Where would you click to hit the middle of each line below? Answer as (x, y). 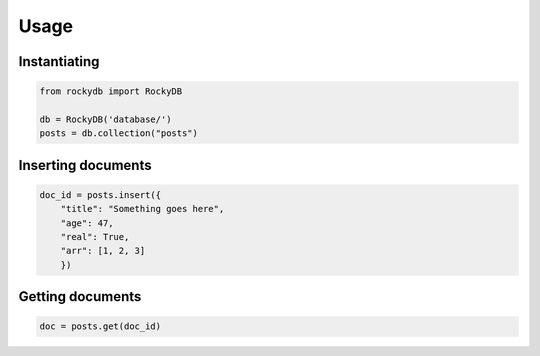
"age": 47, (87, 223)
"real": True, (95, 237)
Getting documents (80, 296)
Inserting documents (85, 165)
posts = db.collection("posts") (119, 133)
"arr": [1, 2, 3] (103, 251)
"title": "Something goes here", (142, 209)
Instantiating (59, 61)
